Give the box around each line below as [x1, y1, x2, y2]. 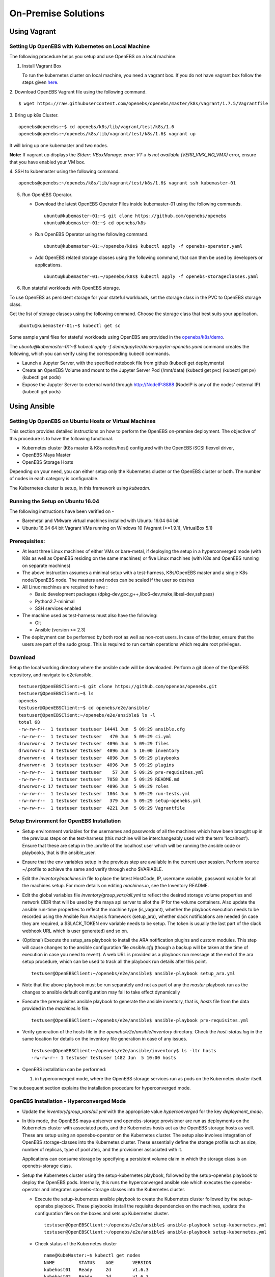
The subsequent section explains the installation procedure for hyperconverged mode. [9, 1085, 191, 1091]
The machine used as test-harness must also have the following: [22, 612, 158, 619]
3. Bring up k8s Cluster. [9, 112, 59, 118]
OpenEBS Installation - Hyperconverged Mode [9, 1098, 126, 1105]
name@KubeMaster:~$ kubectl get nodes [44, 1252, 141, 1259]
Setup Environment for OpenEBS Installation [9, 817, 121, 824]
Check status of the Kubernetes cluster [35, 1240, 117, 1246]
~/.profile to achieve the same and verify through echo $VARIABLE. [22, 866, 163, 872]
